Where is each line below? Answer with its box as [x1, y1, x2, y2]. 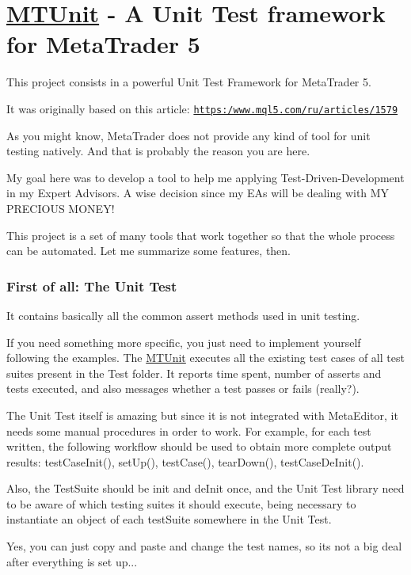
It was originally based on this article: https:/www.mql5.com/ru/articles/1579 [6, 100, 398, 116]
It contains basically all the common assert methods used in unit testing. [6, 307, 360, 323]
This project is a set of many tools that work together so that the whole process [6, 227, 395, 243]
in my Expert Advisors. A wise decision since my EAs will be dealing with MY [6, 185, 390, 201]
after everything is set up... [6, 553, 138, 569]
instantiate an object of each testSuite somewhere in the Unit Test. [6, 511, 332, 527]
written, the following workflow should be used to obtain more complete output [6, 438, 392, 455]
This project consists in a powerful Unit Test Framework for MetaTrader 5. [6, 74, 371, 90]
